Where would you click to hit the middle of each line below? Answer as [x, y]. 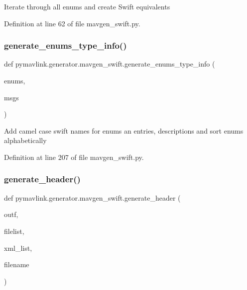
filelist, [14, 231]
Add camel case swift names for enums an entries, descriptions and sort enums [124, 130]
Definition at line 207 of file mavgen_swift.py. [74, 157]
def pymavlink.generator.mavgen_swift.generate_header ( [92, 197]
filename [17, 264]
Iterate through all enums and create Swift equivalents [87, 6]
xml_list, [18, 248]
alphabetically [25, 140]
